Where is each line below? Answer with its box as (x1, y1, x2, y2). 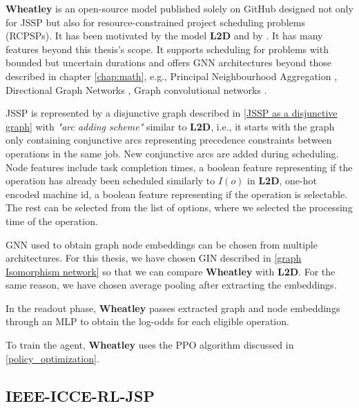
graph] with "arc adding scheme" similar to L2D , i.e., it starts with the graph (6, 119, 335, 133)
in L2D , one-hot (247, 173, 317, 188)
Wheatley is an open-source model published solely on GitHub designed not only (6, 1, 353, 15)
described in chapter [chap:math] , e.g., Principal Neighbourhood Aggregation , (6, 68, 338, 83)
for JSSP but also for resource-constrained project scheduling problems (6, 14, 305, 29)
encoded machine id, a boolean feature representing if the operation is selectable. (6, 186, 348, 201)
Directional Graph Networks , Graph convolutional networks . (6, 82, 267, 97)
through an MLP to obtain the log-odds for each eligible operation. (6, 314, 289, 329)
